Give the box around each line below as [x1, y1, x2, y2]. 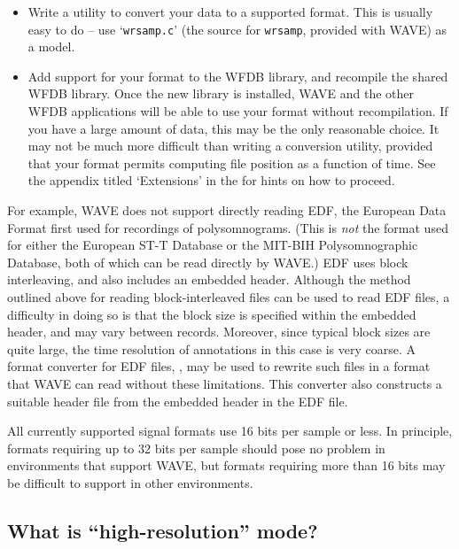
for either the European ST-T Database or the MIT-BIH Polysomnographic [7, 236, 418, 254]
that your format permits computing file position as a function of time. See [27, 153, 436, 172]
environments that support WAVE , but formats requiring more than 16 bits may [7, 456, 446, 475]
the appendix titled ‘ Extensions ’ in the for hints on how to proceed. [27, 171, 395, 189]
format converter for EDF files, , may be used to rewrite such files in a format [7, 357, 431, 375]
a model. [27, 37, 75, 56]
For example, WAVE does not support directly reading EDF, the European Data [7, 201, 447, 219]
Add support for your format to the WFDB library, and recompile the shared [27, 66, 448, 85]
